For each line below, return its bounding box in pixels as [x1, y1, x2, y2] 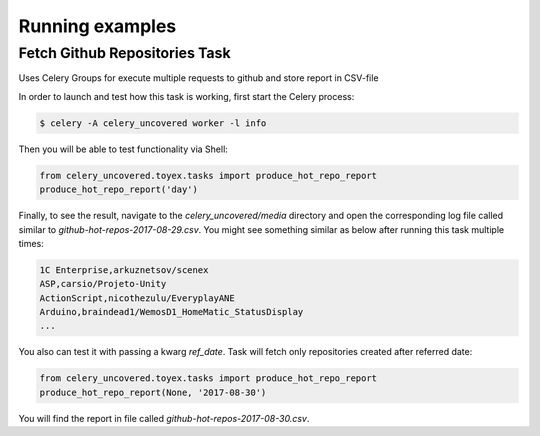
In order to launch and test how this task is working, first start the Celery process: [18, 90, 355, 102]
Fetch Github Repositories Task [18, 44, 231, 62]
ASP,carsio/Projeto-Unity [39, 278, 167, 290]
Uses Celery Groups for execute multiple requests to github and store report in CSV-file [18, 72, 379, 84]
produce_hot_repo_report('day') [39, 184, 199, 195]
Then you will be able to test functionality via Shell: [18, 143, 229, 155]
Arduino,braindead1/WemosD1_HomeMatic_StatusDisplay [39, 306, 304, 318]
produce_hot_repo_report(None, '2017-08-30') [39, 386, 267, 398]
